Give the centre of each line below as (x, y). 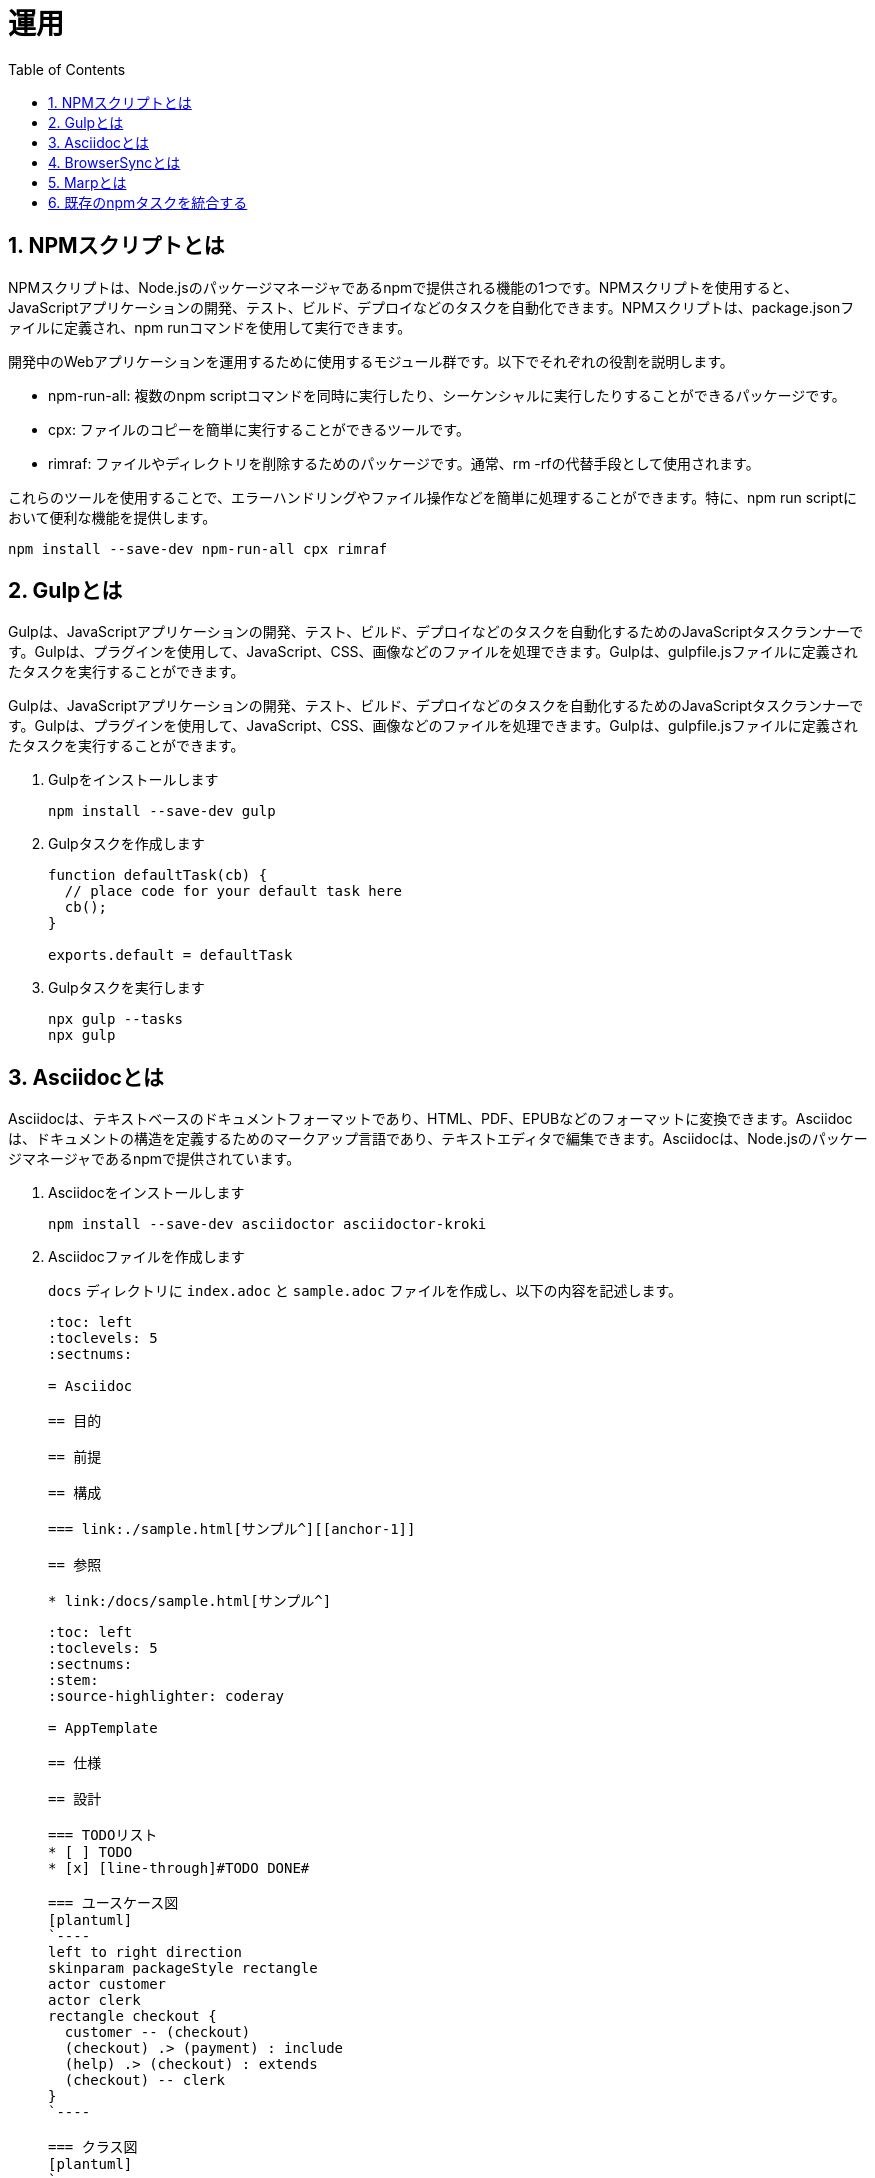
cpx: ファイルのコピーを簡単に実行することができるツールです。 (259, 429)
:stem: (73, 1680)
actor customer (107, 1984)
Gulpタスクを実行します (126, 988)
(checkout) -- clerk (145, 2080)
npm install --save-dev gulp (162, 811)
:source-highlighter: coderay (166, 1696)
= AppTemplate (103, 1728)
